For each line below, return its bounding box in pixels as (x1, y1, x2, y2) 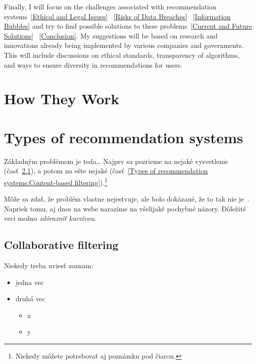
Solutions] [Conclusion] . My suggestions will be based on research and (4, 30, 218, 40)
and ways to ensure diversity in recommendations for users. (4, 59, 183, 70)
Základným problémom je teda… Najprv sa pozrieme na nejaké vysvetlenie (4, 156, 228, 166)
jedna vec (15, 277, 44, 287)
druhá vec (15, 293, 45, 304)
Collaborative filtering (4, 237, 119, 252)
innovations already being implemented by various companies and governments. (4, 40, 244, 50)
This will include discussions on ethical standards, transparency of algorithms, (4, 49, 240, 60)
